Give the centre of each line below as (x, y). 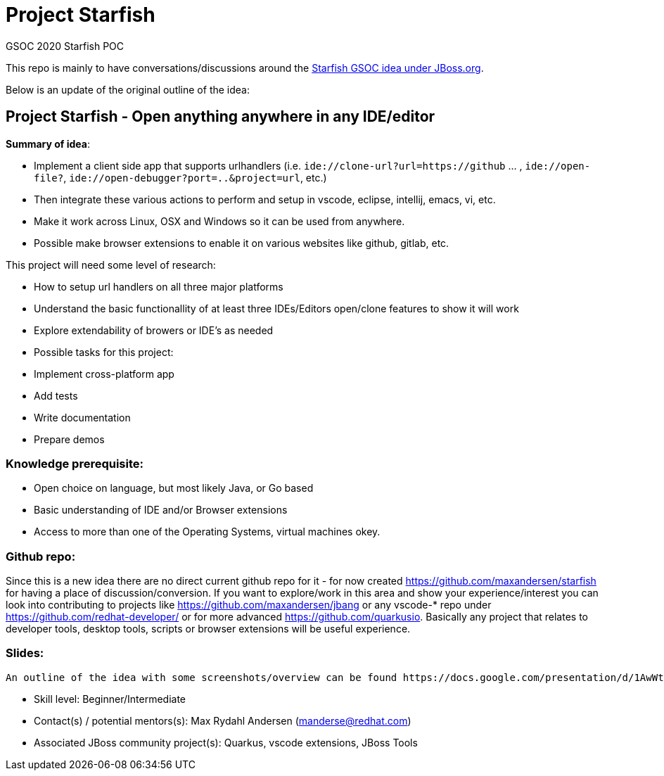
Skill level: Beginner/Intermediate (110, 699)
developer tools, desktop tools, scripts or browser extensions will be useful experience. (208, 629)
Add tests (56, 395)
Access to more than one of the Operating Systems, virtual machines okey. (207, 532)
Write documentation (82, 417)
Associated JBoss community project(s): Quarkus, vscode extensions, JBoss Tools (226, 742)
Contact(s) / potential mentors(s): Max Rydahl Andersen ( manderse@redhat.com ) (223, 720)
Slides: (25, 653)
